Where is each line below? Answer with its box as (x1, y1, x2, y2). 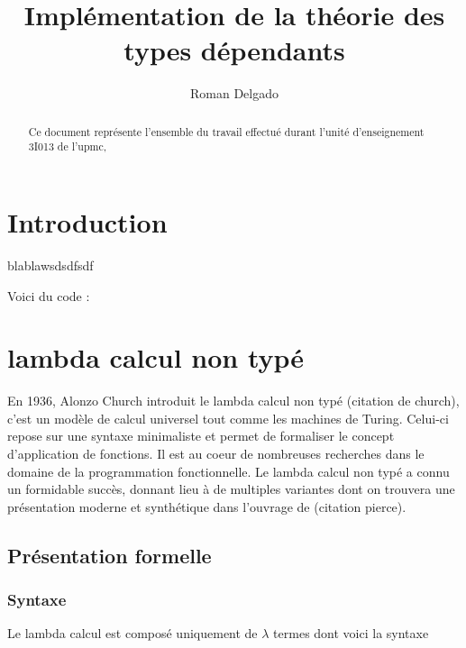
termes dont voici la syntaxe (273, 624, 429, 643)
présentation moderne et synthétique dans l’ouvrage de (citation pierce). (7, 497, 407, 516)
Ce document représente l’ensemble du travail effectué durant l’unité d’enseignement (28, 123, 425, 139)
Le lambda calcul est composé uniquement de (7, 624, 258, 643)
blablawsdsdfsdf (7, 255, 94, 274)
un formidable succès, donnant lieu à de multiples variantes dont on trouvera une (7, 479, 455, 498)
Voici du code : (7, 286, 90, 305)
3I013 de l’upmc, (28, 139, 107, 154)
